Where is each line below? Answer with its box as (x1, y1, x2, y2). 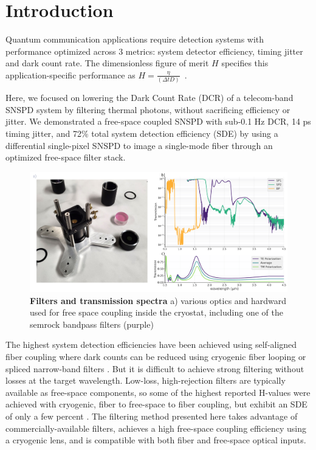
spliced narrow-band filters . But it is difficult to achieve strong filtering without (5, 362, 304, 375)
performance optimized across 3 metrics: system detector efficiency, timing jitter (5, 44, 303, 57)
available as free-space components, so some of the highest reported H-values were (5, 386, 311, 398)
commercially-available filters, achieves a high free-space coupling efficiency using (5, 421, 307, 434)
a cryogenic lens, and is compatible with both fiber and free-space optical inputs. (5, 434, 306, 446)
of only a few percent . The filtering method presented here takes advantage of (5, 410, 298, 422)
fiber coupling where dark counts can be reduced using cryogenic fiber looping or (5, 350, 306, 363)
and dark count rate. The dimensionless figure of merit (5, 57, 209, 69)
